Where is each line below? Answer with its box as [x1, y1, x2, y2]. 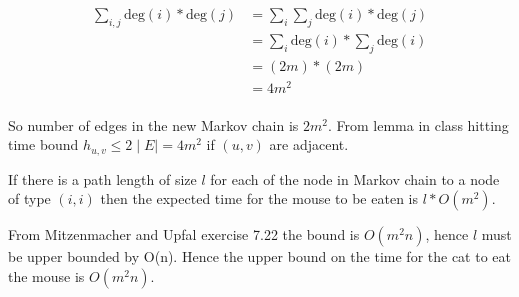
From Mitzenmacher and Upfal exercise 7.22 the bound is [8, 224, 360, 245]
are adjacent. [269, 134, 349, 155]
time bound [8, 134, 79, 155]
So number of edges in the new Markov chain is [8, 114, 299, 135]
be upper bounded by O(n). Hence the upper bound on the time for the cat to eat [8, 246, 511, 267]
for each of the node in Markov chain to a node [210, 168, 500, 189]
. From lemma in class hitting [327, 114, 509, 135]
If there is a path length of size [8, 168, 197, 189]
